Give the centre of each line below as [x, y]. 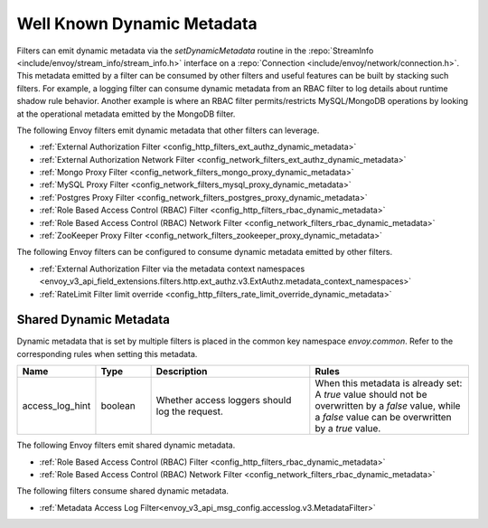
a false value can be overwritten [383, 418]
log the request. [189, 411]
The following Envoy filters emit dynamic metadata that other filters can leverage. [168, 130]
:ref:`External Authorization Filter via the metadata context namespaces [172, 269]
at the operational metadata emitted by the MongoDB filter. [126, 114]
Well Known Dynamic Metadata [137, 24]
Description [182, 372]
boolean [118, 406]
